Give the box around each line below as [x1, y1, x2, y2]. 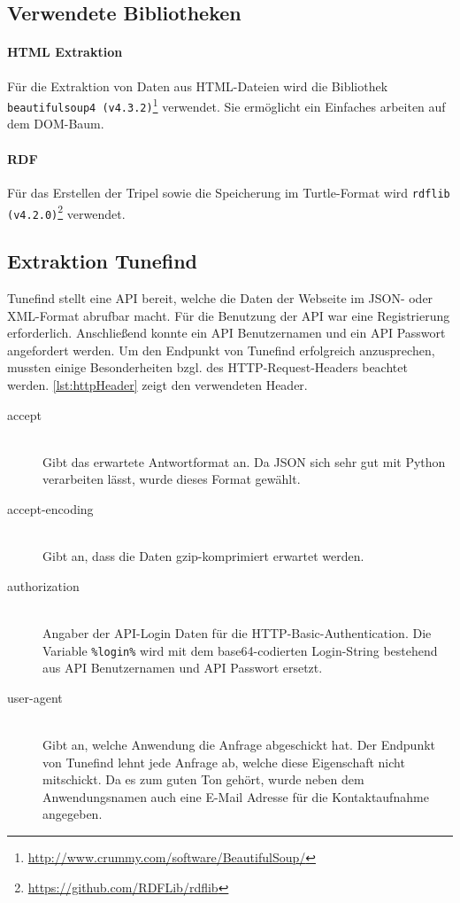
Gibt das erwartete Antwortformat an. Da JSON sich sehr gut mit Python [42, 452, 446, 471]
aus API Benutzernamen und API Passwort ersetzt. [42, 658, 323, 677]
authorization [7, 576, 80, 595]
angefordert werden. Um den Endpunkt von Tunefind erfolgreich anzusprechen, [7, 340, 435, 359]
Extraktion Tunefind [7, 247, 198, 275]
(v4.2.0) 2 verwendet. [7, 201, 126, 222]
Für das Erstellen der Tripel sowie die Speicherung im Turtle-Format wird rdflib [7, 183, 450, 201]
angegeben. [42, 805, 103, 823]
